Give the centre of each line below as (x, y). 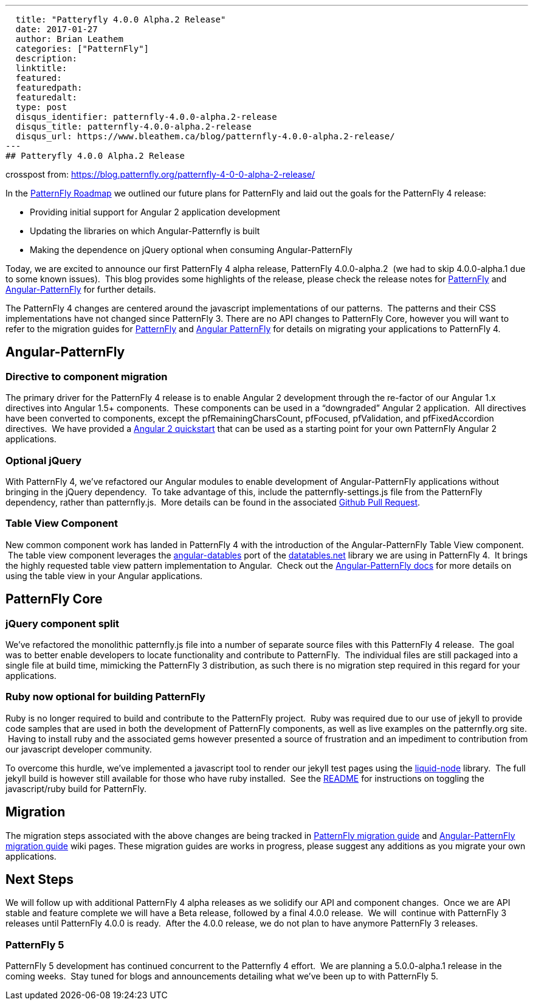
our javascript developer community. (79, 749)
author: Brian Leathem (69, 39)
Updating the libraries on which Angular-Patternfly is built (145, 231)
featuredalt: (46, 97)
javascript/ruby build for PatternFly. (76, 788)
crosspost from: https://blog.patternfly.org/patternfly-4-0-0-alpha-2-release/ (160, 174)
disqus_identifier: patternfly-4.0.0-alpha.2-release (146, 117)
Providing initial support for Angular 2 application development (155, 212)
